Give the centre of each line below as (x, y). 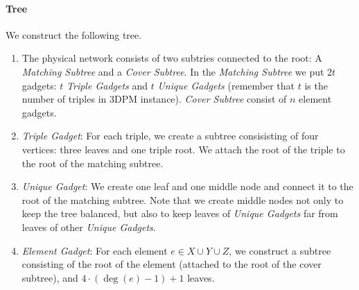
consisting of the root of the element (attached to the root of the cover (172, 264)
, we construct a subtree (280, 250)
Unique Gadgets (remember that (226, 85)
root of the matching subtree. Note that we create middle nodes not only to (183, 199)
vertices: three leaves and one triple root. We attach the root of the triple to (183, 149)
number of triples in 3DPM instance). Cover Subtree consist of (154, 99)
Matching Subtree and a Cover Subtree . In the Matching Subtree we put (173, 71)
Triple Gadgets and (107, 85)
